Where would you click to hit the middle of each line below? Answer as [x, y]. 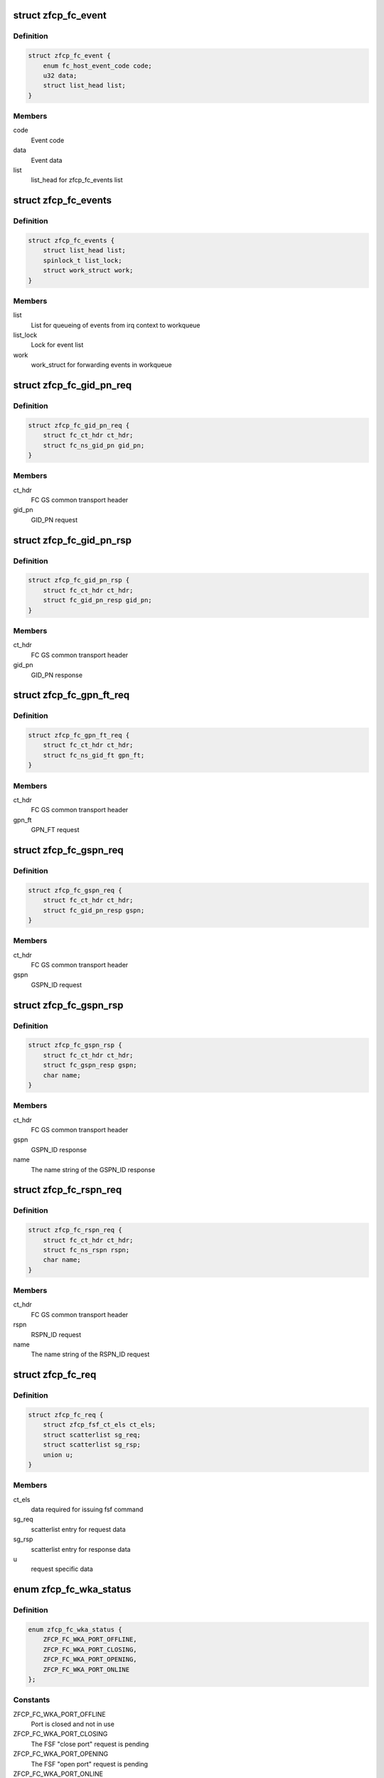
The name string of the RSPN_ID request [90, 1354]
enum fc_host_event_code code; [97, 65]
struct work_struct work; [88, 271]
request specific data [62, 1569]
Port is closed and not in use [73, 1724]
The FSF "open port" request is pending [90, 1764]
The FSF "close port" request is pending [90, 1744]
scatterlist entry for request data [78, 1529]
